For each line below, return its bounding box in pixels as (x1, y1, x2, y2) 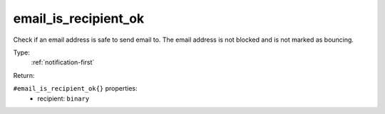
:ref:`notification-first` (31, 58, 95, 67)
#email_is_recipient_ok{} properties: (13, 84, 138, 93)
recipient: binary (37, 94, 90, 103)
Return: (13, 71, 35, 79)
